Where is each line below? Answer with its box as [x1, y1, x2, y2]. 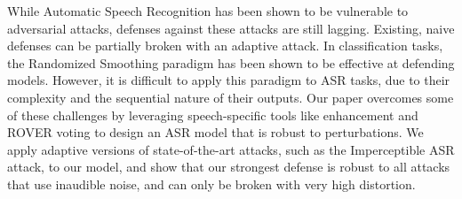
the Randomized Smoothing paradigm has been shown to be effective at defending [7, 53, 455, 72]
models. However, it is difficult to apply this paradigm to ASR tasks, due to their [7, 71, 450, 89]
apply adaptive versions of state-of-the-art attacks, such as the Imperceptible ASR [7, 140, 455, 158]
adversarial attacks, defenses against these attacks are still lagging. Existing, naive [7, 19, 455, 37]
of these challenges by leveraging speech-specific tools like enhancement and [7, 105, 418, 124]
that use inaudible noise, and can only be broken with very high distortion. [7, 174, 416, 193]
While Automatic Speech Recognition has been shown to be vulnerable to [7, 2, 409, 19]
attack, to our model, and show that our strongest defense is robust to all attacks [7, 157, 450, 176]
